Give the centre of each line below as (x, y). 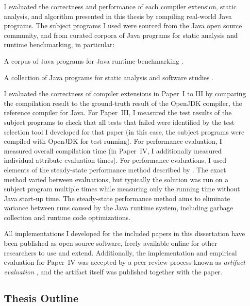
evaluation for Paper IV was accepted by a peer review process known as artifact (125, 262)
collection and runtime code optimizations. (67, 217)
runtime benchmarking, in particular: (59, 44)
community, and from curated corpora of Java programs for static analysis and (121, 35)
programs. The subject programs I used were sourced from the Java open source (123, 25)
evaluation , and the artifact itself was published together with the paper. (113, 271)
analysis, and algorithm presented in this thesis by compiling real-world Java (118, 16)
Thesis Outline (41, 297)
